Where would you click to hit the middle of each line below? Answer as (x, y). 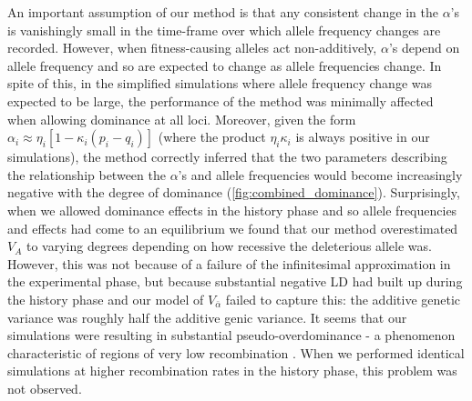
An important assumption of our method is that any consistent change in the (223, 12)
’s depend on (424, 48)
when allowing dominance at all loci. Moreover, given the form (182, 119)
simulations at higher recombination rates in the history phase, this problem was (232, 371)
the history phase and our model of (106, 299)
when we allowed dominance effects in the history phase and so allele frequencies (232, 210)
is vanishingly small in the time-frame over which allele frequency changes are (224, 30)
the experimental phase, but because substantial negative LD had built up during (235, 281)
